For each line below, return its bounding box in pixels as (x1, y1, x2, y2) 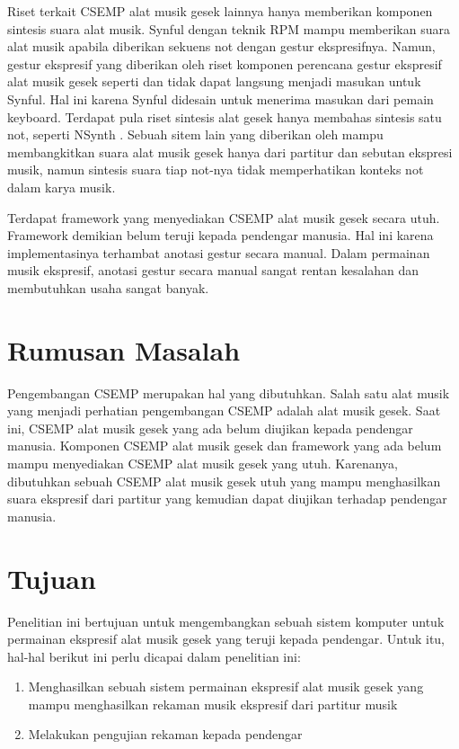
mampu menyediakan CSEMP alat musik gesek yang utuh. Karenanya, (7, 454, 398, 472)
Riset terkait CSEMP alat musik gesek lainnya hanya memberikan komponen (7, 2, 433, 20)
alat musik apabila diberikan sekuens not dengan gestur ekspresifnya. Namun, (7, 37, 436, 56)
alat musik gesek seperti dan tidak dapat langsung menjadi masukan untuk (7, 72, 421, 91)
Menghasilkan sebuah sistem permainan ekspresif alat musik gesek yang (28, 677, 424, 696)
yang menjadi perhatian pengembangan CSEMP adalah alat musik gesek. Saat (7, 401, 441, 420)
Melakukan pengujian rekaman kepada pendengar (28, 725, 303, 744)
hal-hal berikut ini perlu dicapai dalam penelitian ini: (7, 646, 301, 665)
